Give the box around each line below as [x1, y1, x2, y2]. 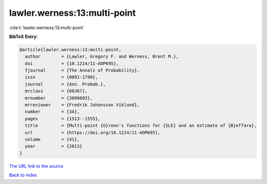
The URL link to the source [9, 163, 64, 169]
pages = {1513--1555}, [25, 116, 101, 121]
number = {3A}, [25, 109, 80, 114]
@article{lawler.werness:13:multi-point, [19, 47, 122, 52]
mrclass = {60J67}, [25, 88, 88, 94]
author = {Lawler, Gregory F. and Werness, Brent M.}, [25, 54, 179, 59]
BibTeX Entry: [9, 34, 38, 39]
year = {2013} [25, 144, 83, 149]
